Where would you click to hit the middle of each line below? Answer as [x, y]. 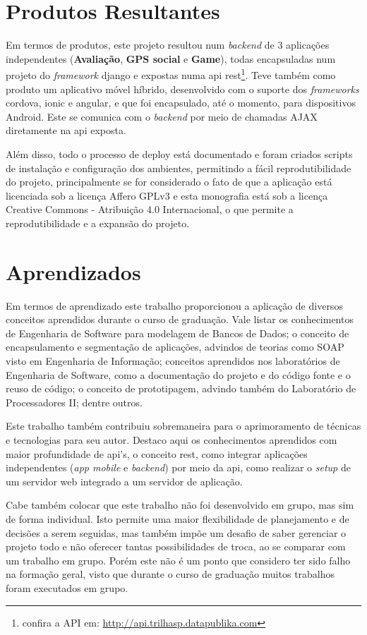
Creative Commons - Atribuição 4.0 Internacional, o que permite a [150, 209]
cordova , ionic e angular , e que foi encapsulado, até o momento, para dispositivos [181, 103]
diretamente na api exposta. [66, 130]
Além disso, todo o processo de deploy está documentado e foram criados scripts [179, 153]
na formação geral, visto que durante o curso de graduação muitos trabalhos [170, 574]
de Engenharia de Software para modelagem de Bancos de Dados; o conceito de [178, 333]
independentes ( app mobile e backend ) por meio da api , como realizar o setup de [178, 467]
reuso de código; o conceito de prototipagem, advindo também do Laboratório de [181, 388]
